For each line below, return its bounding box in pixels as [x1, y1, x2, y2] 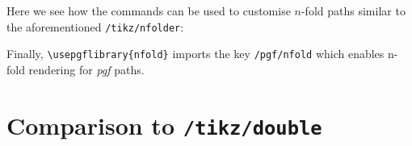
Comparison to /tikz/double [6, 108, 322, 141]
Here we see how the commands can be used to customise [6, 2, 291, 19]
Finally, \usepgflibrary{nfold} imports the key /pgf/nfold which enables [6, 45, 385, 62]
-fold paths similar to [301, 2, 406, 19]
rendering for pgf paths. [28, 60, 145, 77]
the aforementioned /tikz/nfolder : [6, 18, 184, 35]
